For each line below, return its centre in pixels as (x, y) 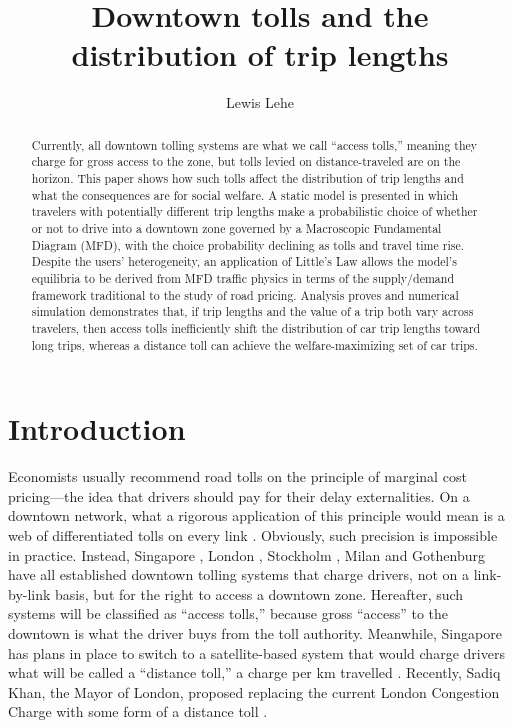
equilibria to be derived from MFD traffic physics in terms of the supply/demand (243, 277)
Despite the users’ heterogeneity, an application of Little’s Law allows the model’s (244, 261)
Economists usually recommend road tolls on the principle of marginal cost (237, 476)
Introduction (97, 428)
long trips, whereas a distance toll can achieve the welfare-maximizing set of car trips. (254, 344)
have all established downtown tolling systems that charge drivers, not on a (239, 574)
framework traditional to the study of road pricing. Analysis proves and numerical (245, 294)
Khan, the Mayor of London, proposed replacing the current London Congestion (254, 691)
